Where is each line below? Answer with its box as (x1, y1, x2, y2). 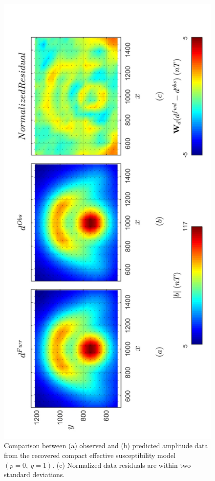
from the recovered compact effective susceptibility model (4, 450, 175, 460)
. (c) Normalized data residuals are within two (52, 459, 191, 470)
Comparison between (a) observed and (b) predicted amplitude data (4, 440, 208, 451)
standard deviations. (4, 469, 65, 480)
